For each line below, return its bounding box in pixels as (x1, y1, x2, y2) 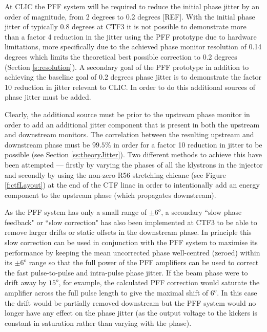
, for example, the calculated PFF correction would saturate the (58, 277, 260, 288)
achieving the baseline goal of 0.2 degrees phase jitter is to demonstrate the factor (5, 71, 262, 82)
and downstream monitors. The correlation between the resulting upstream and (5, 129, 254, 140)
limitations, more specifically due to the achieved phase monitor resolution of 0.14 (5, 41, 262, 52)
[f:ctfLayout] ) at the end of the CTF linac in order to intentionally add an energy (5, 179, 260, 190)
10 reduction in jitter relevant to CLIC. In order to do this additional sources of (5, 81, 256, 92)
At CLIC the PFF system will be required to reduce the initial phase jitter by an (5, 1, 259, 11)
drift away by (5, 277, 47, 288)
